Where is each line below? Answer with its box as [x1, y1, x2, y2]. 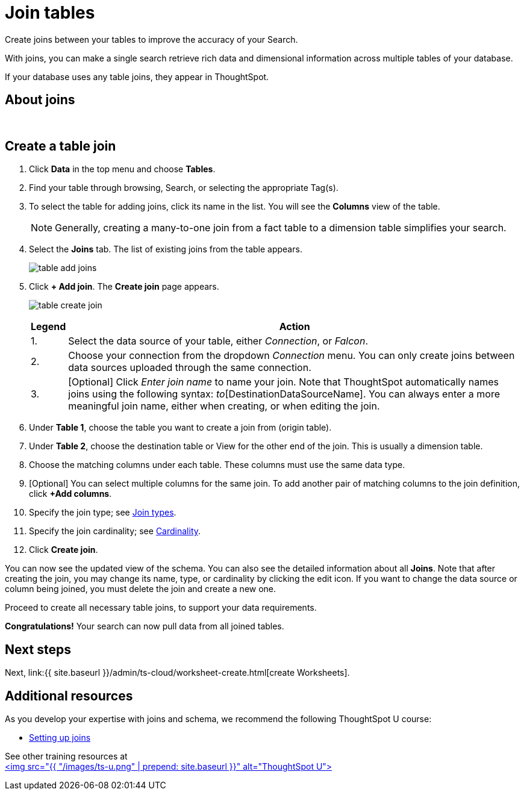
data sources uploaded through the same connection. [68, 361, 311, 374]
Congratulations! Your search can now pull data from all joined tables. [5, 621, 284, 632]
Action [279, 320, 310, 333]
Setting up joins [29, 732, 91, 743]
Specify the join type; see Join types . [29, 507, 176, 518]
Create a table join [5, 139, 116, 154]
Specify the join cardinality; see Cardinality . [29, 526, 201, 537]
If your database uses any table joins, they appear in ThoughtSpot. [5, 71, 269, 82]
